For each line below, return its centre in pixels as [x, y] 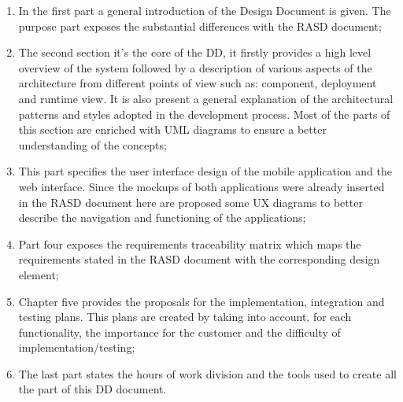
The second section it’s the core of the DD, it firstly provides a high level [195, 52]
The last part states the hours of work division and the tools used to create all [207, 373]
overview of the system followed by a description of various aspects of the [195, 67]
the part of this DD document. [92, 389]
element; [39, 274]
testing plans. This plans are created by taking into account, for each [185, 317]
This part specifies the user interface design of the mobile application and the [205, 171]
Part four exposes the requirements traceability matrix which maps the [190, 243]
